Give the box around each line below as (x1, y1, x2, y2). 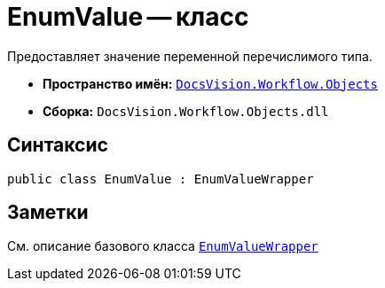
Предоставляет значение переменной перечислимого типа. (7, 48, 373, 64)
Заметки (7, 201, 89, 224)
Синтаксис (7, 134, 108, 157)
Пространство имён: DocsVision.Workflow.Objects (43, 75, 378, 91)
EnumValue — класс (7, 2, 249, 32)
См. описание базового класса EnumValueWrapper (7, 238, 318, 254)
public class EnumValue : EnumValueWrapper (7, 171, 314, 186)
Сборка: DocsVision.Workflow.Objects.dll (43, 103, 329, 119)
